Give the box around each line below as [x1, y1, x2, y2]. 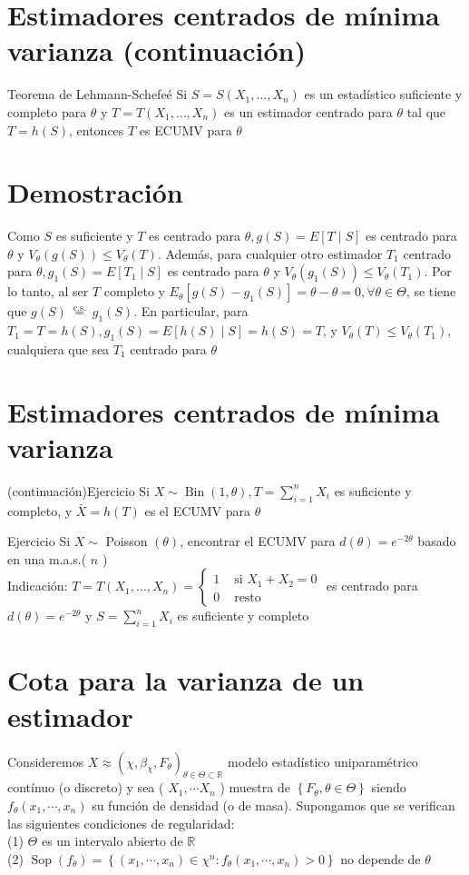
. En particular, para [133, 302, 249, 321]
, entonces [68, 120, 124, 139]
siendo [371, 778, 406, 797]
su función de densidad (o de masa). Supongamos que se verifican [92, 795, 455, 814]
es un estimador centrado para [224, 102, 393, 121]
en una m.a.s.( [7, 549, 87, 568]
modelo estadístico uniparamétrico [228, 751, 418, 771]
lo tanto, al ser [7, 282, 89, 301]
